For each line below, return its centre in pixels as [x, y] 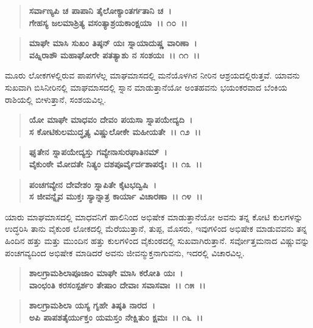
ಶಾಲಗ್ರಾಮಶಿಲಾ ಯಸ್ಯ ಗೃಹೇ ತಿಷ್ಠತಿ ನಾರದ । [92, 305]
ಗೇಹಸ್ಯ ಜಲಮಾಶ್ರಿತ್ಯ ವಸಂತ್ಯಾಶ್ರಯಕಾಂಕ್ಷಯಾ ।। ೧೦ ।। [108, 22]
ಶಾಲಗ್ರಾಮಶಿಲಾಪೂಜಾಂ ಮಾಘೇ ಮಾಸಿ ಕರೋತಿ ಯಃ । [106, 273]
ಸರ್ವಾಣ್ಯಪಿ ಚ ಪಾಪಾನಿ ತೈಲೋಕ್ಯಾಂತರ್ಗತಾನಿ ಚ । [100, 10]
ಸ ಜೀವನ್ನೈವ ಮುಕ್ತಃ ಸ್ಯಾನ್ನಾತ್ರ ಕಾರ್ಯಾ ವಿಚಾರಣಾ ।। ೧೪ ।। [116, 196]
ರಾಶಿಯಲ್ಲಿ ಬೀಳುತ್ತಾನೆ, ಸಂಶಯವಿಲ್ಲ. [56, 99]
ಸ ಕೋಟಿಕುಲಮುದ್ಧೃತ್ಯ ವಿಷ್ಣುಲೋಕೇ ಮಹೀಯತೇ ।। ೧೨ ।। [115, 131]
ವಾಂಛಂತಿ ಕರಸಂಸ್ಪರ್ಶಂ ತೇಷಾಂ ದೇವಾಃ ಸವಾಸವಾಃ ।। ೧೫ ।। [117, 284]
